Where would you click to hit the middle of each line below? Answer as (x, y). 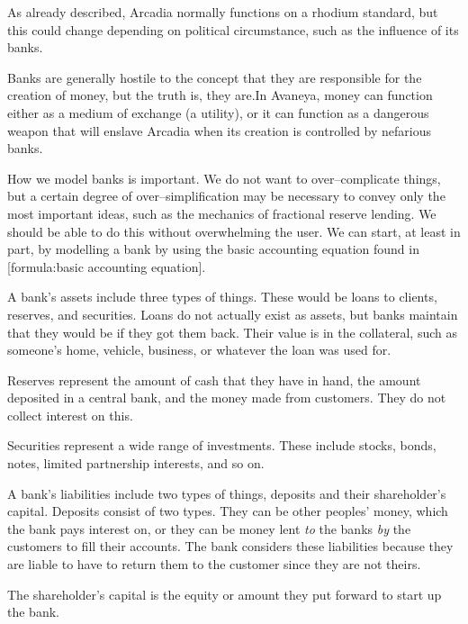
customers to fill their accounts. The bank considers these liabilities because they (230, 546)
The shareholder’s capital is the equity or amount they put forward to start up (225, 594)
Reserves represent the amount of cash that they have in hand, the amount (214, 380)
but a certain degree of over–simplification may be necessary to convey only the (226, 196)
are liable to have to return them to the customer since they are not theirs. (214, 564)
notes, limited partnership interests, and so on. (136, 463)
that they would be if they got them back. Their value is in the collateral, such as (233, 332)
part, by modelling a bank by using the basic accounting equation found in (213, 249)
